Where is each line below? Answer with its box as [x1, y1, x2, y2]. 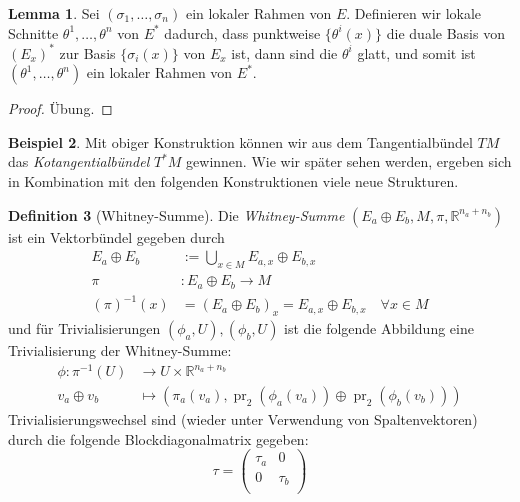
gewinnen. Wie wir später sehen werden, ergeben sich [186, 151, 512, 172]
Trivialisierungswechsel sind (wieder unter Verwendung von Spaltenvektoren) [8, 409, 478, 430]
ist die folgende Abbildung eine [284, 317, 474, 338]
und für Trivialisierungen [8, 317, 161, 338]
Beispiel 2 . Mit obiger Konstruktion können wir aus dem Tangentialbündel [8, 131, 473, 152]
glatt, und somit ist [357, 42, 476, 63]
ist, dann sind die [231, 42, 338, 63]
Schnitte [8, 22, 59, 43]
